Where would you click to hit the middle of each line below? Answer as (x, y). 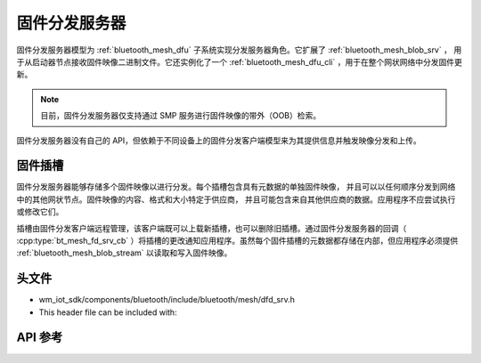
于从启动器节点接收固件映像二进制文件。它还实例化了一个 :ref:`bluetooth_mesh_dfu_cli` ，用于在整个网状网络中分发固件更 (239, 61)
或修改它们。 (40, 212)
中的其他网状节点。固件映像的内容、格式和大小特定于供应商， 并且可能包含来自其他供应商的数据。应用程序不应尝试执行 (236, 199)
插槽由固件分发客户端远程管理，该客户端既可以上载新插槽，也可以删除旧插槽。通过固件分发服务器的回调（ (212, 228)
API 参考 (40, 338)
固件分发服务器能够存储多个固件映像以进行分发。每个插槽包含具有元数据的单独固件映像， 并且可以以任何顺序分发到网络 (236, 187)
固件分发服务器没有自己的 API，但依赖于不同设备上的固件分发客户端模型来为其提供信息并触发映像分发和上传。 (219, 140)
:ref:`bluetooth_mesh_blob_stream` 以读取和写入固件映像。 (124, 253)
